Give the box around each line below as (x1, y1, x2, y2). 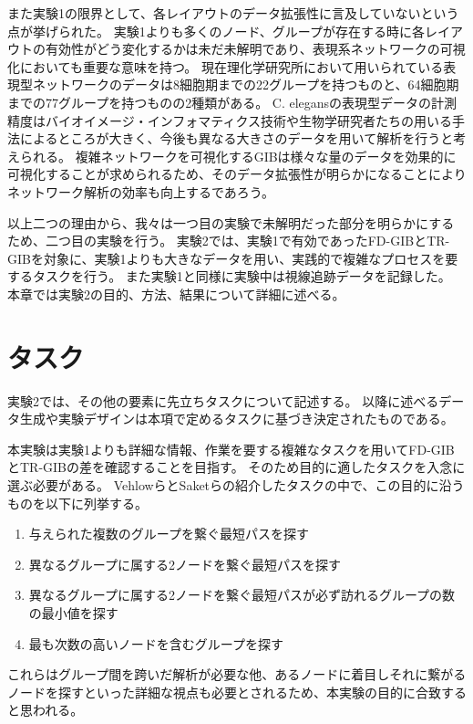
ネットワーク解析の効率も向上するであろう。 (7, 182, 275, 201)
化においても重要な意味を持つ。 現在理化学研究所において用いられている (7, 57, 444, 76)
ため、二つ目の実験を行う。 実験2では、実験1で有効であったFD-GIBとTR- (7, 231, 450, 250)
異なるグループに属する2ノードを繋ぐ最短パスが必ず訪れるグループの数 (28, 585, 456, 604)
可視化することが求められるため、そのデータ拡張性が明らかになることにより (7, 164, 467, 184)
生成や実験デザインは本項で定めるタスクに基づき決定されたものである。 (19, 409, 454, 428)
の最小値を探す (28, 603, 118, 622)
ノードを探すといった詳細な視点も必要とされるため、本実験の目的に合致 (7, 682, 441, 701)
